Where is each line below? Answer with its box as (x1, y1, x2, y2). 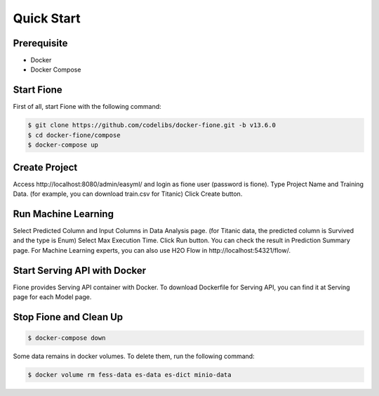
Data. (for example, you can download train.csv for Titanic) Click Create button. (13, 190, 243, 198)
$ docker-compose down (27, 334, 106, 342)
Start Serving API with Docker (13, 264, 147, 277)
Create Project (13, 161, 78, 173)
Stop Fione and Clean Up (13, 311, 124, 323)
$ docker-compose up (27, 141, 98, 149)
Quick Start (13, 11, 81, 26)
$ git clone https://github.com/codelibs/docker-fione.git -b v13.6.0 (27, 121, 277, 129)
